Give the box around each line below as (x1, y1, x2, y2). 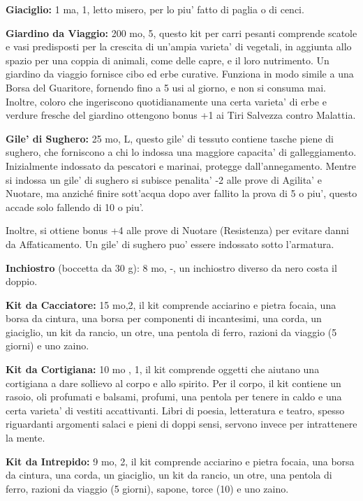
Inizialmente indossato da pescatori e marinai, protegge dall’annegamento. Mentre (6, 158, 357, 173)
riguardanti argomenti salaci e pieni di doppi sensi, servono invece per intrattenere (6, 416, 357, 431)
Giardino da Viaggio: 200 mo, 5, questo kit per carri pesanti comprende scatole (6, 25, 357, 40)
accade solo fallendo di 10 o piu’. (6, 199, 144, 214)
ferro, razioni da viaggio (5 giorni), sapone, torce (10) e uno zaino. (6, 481, 289, 495)
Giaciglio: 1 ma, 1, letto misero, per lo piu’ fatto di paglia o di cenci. (6, 2, 304, 16)
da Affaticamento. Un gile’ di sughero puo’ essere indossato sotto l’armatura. (6, 236, 334, 251)
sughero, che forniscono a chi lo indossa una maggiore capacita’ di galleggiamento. (6, 145, 357, 159)
